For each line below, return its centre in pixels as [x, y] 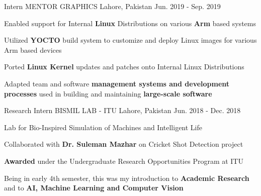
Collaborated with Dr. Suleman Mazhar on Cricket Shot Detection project [124, 144]
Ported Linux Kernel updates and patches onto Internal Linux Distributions [124, 67]
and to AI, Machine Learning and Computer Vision [94, 188]
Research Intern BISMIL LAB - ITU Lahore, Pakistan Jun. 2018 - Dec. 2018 [122, 110]
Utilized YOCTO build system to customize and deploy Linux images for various [130, 40]
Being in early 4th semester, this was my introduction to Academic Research [127, 178]
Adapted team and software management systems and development [117, 83]
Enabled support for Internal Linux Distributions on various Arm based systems [130, 23]
